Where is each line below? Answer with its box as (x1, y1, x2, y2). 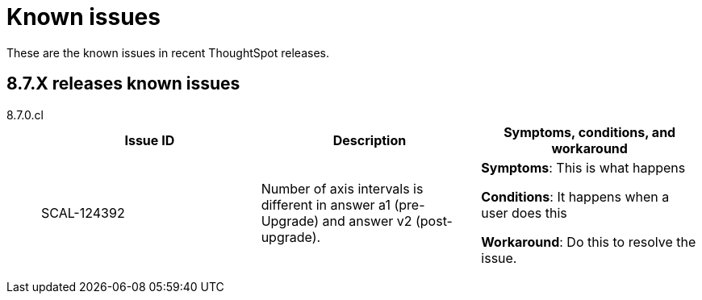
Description (332, 131, 407, 148)
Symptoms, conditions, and (504, 123, 676, 140)
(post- (415, 212, 453, 229)
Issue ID (124, 131, 175, 148)
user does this (481, 204, 567, 221)
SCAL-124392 (41, 204, 125, 221)
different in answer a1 (261, 196, 391, 213)
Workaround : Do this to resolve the (481, 233, 696, 250)
